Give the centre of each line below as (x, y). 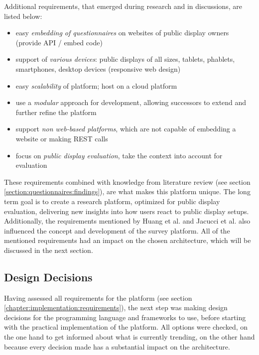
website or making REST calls (62, 138)
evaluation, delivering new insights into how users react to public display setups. (127, 211)
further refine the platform (56, 112)
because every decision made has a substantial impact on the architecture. (117, 346)
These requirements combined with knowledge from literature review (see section (127, 181)
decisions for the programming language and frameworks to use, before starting (125, 317)
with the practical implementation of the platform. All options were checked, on (126, 327)
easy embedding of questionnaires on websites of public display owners (122, 33)
